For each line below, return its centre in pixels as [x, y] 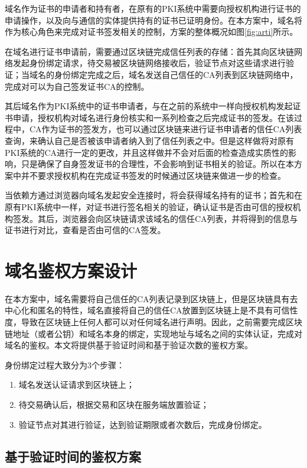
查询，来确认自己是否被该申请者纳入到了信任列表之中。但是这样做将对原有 [149, 140]
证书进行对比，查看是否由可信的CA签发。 [85, 230]
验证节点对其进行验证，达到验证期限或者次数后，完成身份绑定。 [143, 424]
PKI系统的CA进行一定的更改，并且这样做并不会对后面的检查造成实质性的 [147, 152]
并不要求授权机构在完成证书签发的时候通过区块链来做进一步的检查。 [153, 175]
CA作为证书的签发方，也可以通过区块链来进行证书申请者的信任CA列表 [166, 129]
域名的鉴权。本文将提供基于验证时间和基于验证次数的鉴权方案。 [129, 345]
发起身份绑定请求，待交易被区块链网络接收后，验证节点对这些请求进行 [149, 63]
